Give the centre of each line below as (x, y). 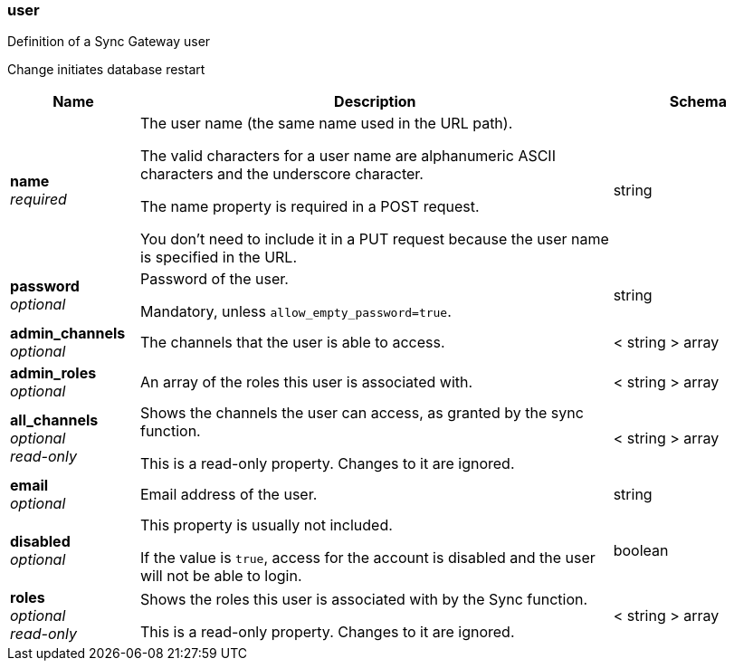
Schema (698, 102)
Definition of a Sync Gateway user (109, 42)
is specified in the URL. (219, 258)
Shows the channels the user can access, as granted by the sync (362, 413)
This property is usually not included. (266, 525)
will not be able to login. (221, 576)
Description (375, 102)
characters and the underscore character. (281, 174)
